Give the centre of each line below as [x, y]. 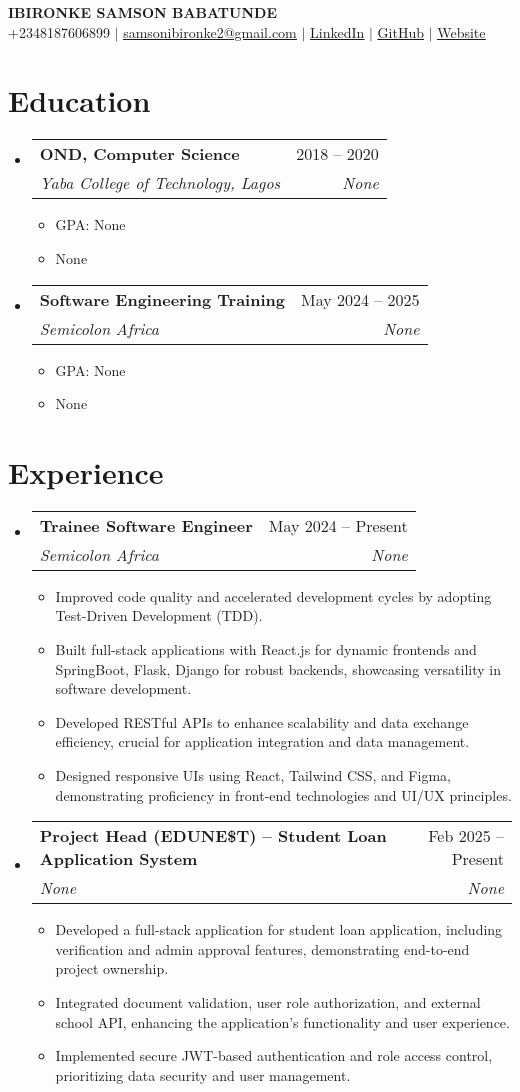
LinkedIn [337, 31]
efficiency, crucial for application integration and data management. [262, 741]
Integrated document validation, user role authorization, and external [268, 1001]
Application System [118, 859]
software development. [123, 688]
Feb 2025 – [466, 836]
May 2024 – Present [338, 525]
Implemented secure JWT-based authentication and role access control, [274, 1055]
